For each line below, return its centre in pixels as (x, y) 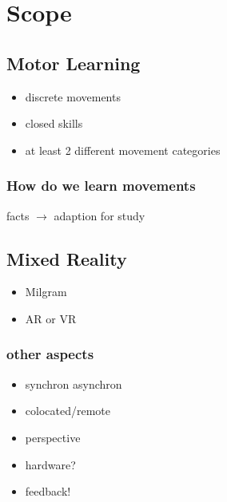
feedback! (48, 491)
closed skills (54, 123)
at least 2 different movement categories (123, 150)
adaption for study (100, 215)
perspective (53, 437)
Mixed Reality (67, 258)
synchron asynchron (74, 383)
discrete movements (73, 96)
